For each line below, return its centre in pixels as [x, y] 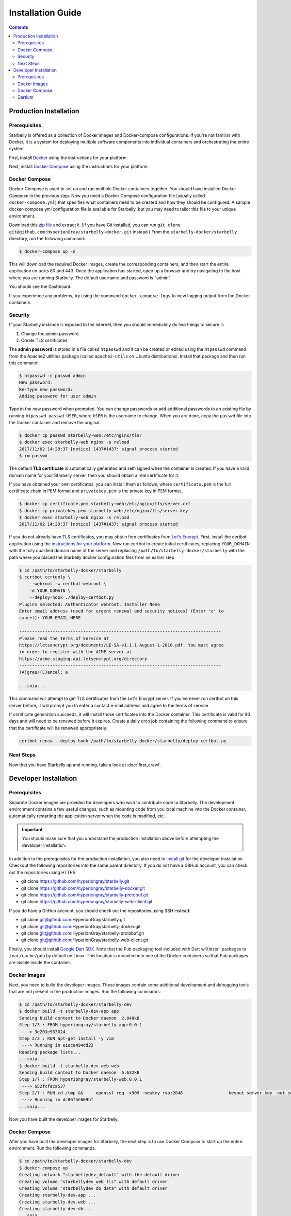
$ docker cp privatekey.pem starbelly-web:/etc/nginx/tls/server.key [104, 510]
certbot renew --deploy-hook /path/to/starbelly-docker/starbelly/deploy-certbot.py [123, 741]
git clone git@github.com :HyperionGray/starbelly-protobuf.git [82, 933]
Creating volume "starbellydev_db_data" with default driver [93, 1188]
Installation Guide [45, 13]
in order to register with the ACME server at [75, 652]
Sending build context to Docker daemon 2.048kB [79, 1018]
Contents [19, 27]
